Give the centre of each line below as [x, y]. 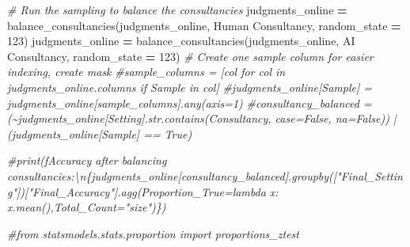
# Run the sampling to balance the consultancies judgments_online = [177, 9]
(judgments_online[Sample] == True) [100, 133]
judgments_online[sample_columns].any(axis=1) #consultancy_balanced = [190, 103]
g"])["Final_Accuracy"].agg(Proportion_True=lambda [137, 191]
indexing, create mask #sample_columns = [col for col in [146, 72]
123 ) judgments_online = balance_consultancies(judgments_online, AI [181, 41]
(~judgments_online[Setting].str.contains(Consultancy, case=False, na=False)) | [202, 118]
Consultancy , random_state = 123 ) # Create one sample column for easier [190, 56]
